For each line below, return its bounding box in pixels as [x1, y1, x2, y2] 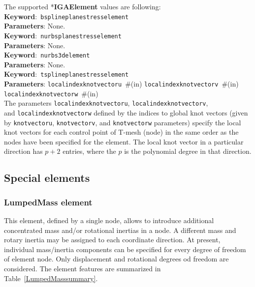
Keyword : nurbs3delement [4, 50, 90, 60]
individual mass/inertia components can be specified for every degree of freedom [4, 244, 246, 254]
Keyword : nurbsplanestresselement [4, 30, 122, 40]
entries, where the [63, 146, 116, 156]
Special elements [4, 170, 90, 185]
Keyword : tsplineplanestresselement [4, 69, 129, 79]
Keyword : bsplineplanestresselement [4, 11, 129, 21]
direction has [4, 146, 43, 156]
